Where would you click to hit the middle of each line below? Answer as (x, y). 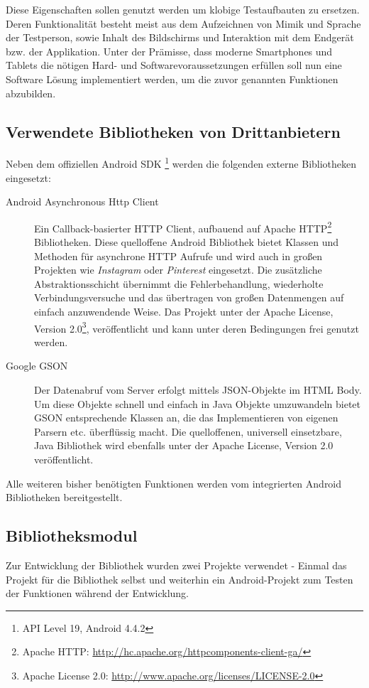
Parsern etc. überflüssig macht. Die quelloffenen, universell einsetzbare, (188, 431)
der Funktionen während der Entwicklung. (98, 593)
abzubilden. (31, 93)
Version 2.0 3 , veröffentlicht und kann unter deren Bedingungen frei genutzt (197, 327)
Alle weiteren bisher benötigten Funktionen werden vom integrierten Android (174, 483)
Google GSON (37, 366)
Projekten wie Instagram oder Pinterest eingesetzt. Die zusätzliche (178, 270)
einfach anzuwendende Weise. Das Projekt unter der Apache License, (184, 312)
